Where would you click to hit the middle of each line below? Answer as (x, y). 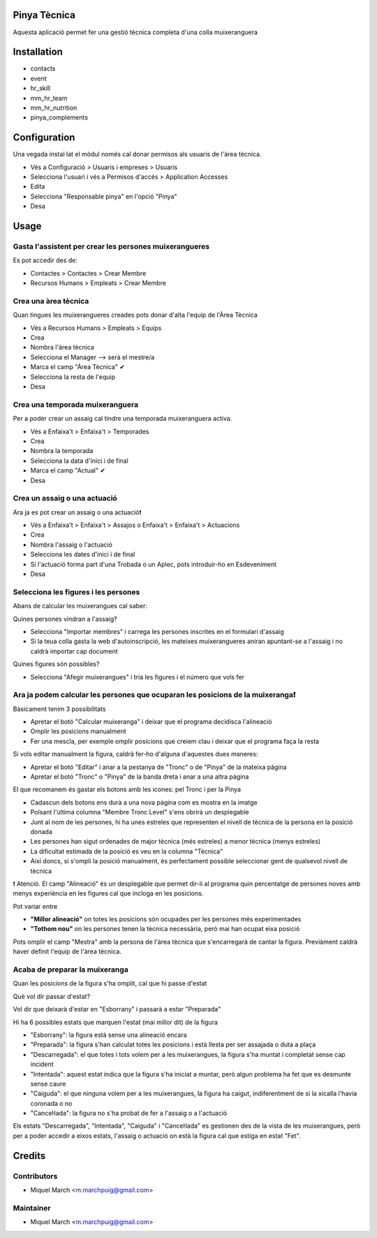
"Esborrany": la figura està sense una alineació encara (109, 1035)
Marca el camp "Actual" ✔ (68, 470)
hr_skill (40, 88)
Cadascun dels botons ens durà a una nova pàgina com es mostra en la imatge (144, 802)
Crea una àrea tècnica (51, 301)
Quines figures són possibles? (56, 664)
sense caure (48, 1084)
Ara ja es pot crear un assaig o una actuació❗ (77, 512)
